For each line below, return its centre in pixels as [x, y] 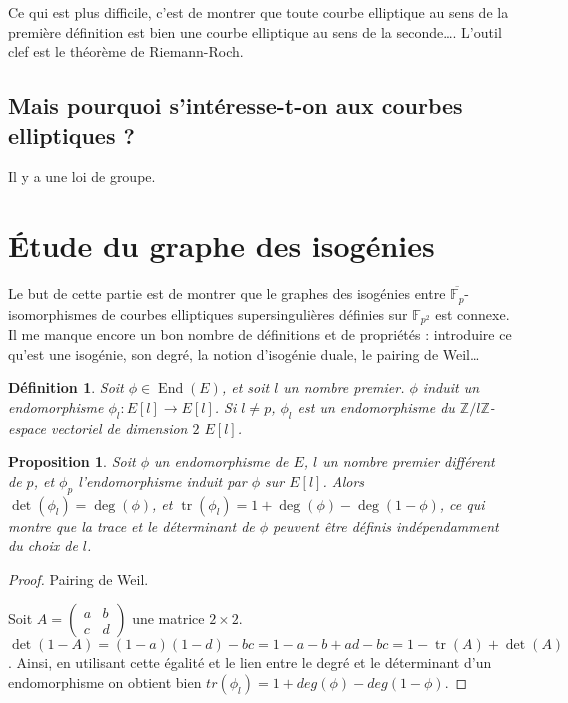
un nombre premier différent [408, 461]
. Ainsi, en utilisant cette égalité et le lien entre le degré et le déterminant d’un [250, 662]
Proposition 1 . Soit [72, 461]
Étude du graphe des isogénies [221, 245]
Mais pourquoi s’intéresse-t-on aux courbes [235, 105]
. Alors [343, 480]
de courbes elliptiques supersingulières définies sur [254, 313]
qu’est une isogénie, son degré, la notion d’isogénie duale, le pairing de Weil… [244, 353]
